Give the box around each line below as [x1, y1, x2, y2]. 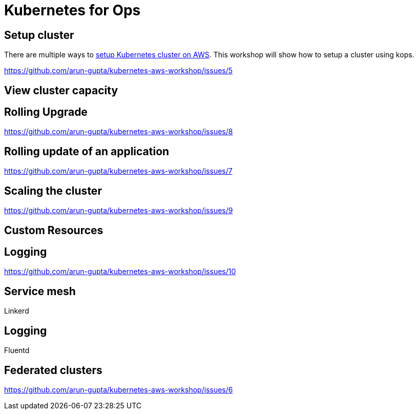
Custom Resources [4, 223, 103, 237]
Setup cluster [4, 28, 74, 42]
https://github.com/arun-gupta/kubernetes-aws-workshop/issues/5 [4, 66, 233, 75]
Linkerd [4, 306, 29, 316]
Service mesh [4, 284, 76, 298]
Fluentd [4, 346, 30, 355]
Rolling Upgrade [4, 106, 88, 119]
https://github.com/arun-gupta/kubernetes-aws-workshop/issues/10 [4, 267, 236, 276]
